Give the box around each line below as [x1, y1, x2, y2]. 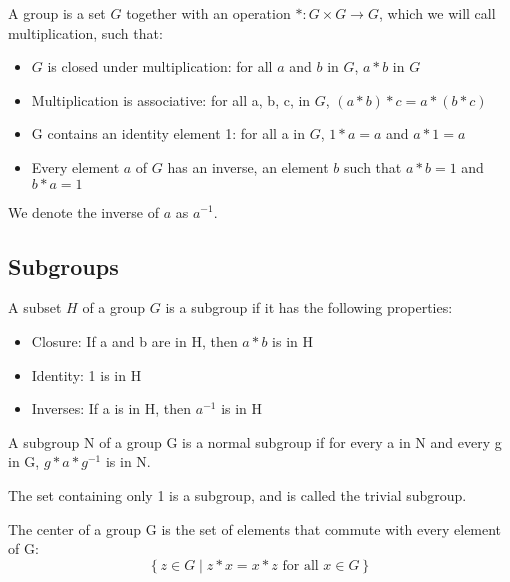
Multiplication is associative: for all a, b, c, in [31, 89, 311, 110]
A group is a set [8, 3, 106, 23]
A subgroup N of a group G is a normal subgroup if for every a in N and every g [8, 431, 502, 452]
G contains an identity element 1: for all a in [31, 123, 306, 144]
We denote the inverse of [8, 201, 159, 222]
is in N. [105, 451, 151, 472]
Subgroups [8, 250, 119, 281]
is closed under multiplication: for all [47, 56, 273, 77]
